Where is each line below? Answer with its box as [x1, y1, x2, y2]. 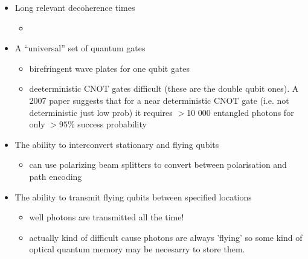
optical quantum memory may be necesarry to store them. [29, 243, 245, 255]
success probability [77, 118, 147, 130]
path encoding [29, 170, 82, 182]
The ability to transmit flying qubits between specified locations [14, 190, 252, 203]
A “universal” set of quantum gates [14, 42, 146, 54]
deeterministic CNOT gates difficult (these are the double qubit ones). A [29, 82, 299, 95]
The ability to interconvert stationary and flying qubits [14, 138, 219, 150]
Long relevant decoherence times [14, 1, 135, 13]
